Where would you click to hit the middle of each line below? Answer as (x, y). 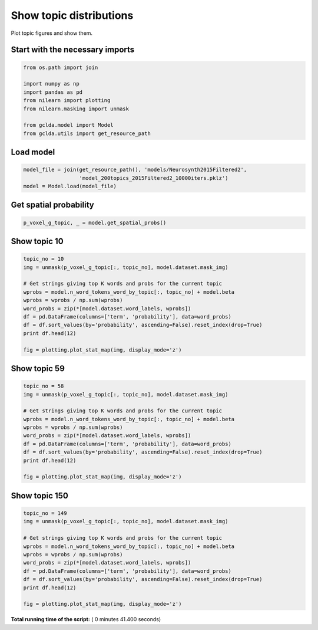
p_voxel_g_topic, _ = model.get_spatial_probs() (95, 222)
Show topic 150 (40, 496)
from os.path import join (61, 67)
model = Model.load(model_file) (70, 186)
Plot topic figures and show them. (52, 33)
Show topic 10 (37, 242)
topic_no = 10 (44, 259)
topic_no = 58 (44, 386)
